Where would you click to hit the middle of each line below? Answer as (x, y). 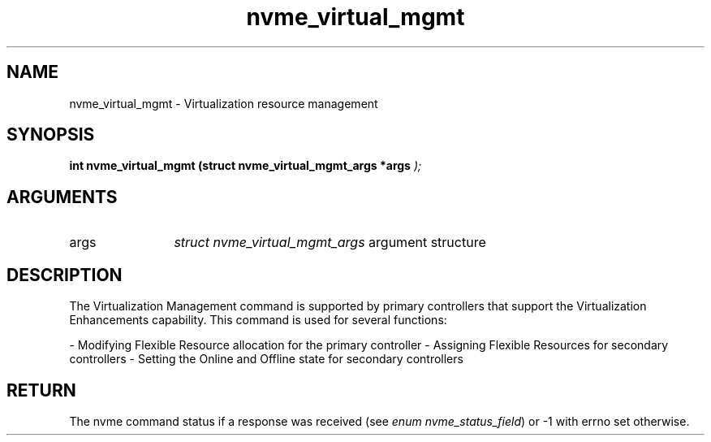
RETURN (41, 390)
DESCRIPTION (65, 275)
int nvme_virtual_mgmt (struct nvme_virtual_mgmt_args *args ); (246, 166)
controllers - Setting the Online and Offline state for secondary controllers (266, 359)
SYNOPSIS (51, 135)
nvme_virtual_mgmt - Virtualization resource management (224, 103)
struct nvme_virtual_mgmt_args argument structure (330, 243)
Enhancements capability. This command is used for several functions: (258, 320)
